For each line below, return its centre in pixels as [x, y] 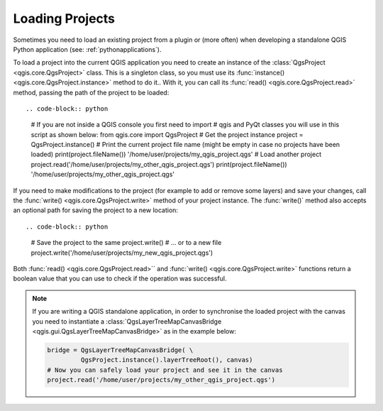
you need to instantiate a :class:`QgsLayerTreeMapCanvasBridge [127, 321]
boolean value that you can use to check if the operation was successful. [120, 279]
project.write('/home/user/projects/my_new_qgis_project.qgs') [122, 253]
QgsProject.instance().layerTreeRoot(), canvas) [167, 360]
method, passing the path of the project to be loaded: [91, 92]
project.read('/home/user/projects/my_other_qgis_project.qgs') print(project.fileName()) [159, 164]
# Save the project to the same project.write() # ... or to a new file [126, 243]
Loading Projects [64, 18]
